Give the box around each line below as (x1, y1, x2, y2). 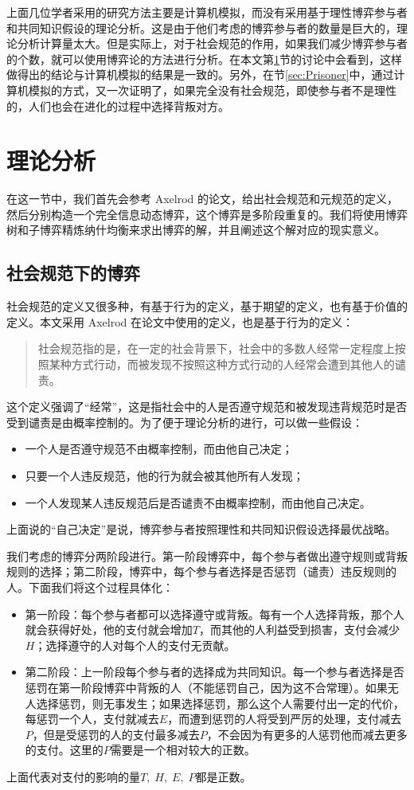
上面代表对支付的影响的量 (6, 768, 140, 784)
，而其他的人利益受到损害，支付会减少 (198, 621, 400, 638)
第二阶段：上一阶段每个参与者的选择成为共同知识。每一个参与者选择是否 (25, 663, 404, 680)
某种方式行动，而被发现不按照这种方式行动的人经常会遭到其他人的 (49, 356, 395, 373)
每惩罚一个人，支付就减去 (25, 710, 159, 727)
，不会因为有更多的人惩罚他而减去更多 (206, 725, 408, 742)
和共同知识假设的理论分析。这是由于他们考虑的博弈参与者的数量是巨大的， (6, 19, 396, 36)
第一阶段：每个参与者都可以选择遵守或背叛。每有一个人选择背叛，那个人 (25, 605, 404, 622)
